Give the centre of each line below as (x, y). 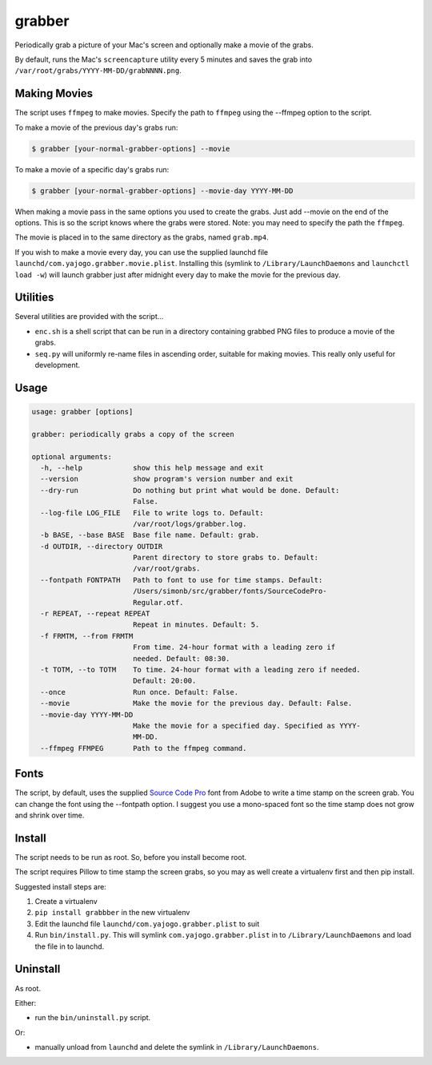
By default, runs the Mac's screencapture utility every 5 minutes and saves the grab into (163, 59)
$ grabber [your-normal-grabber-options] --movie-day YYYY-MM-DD (162, 191)
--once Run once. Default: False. (140, 692)
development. (57, 365)
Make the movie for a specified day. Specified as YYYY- (247, 726)
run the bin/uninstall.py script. (93, 1018)
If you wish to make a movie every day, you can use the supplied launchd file (141, 252)
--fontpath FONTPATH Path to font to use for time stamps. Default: (182, 580)
